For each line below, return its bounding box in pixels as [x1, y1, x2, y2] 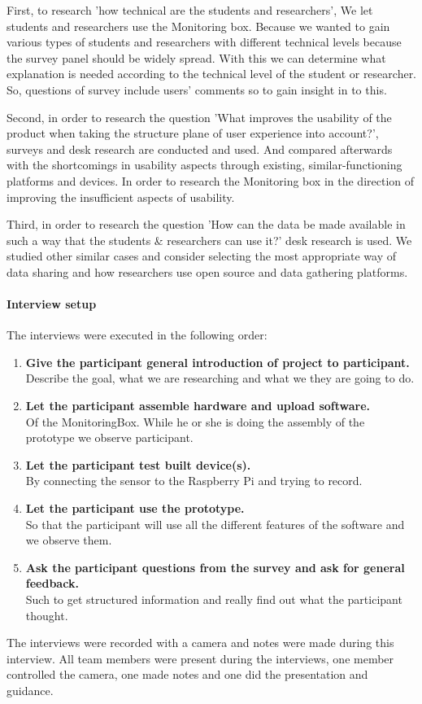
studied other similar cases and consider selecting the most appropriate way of [7, 247, 397, 265]
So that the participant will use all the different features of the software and [25, 515, 405, 532]
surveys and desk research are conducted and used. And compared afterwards [7, 140, 393, 157]
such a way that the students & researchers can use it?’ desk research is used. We [7, 231, 412, 248]
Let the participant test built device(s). [25, 456, 251, 473]
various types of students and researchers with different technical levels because [7, 33, 402, 50]
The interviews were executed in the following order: [7, 326, 268, 343]
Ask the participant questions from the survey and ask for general [25, 558, 405, 575]
